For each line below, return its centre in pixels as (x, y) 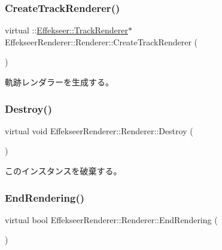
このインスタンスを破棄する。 (63, 171)
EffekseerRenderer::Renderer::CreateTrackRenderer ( (101, 41)
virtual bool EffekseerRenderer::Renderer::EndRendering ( (111, 219)
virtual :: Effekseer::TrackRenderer (67, 30)
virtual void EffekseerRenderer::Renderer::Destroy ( (99, 130)
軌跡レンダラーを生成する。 (59, 82)
